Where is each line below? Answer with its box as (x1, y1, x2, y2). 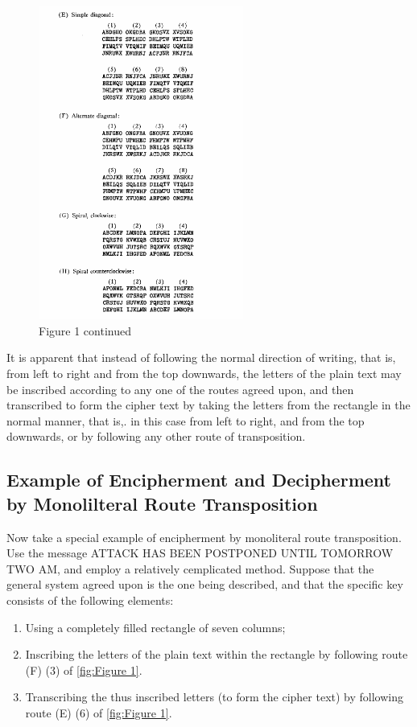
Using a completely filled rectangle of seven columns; (25, 618, 286, 635)
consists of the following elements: (6, 591, 174, 608)
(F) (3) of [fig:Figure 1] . (25, 661, 142, 678)
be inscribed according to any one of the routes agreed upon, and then (6, 380, 354, 397)
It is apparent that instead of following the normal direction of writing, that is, (6, 349, 396, 366)
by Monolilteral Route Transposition (6, 491, 318, 515)
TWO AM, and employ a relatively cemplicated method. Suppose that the (6, 560, 374, 577)
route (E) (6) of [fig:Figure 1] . (25, 704, 172, 721)
